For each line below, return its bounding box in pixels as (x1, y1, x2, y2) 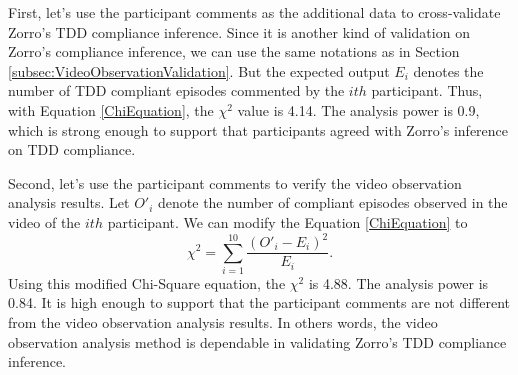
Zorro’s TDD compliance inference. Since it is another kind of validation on (8, 21, 470, 42)
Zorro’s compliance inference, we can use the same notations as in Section (8, 41, 460, 62)
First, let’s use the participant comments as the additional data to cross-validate (8, 2, 501, 22)
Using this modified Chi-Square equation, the (8, 272, 286, 293)
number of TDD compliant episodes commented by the (8, 80, 345, 101)
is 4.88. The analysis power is (308, 272, 489, 293)
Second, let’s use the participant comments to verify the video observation (8, 172, 462, 193)
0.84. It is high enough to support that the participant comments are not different (8, 292, 511, 313)
